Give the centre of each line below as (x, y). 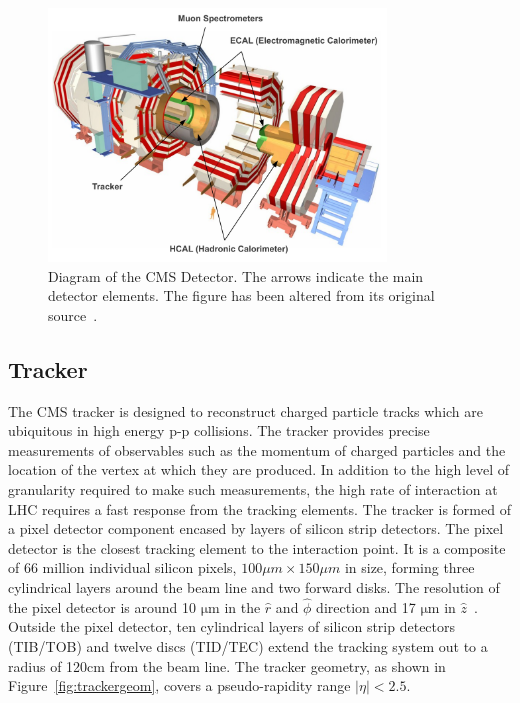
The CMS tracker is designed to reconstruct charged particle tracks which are (246, 410)
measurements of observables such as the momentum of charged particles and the (257, 449)
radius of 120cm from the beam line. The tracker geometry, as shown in (227, 665)
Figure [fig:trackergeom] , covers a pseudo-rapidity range (179, 685)
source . (73, 314)
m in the (234, 606)
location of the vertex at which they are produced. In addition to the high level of (259, 469)
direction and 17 (366, 606)
